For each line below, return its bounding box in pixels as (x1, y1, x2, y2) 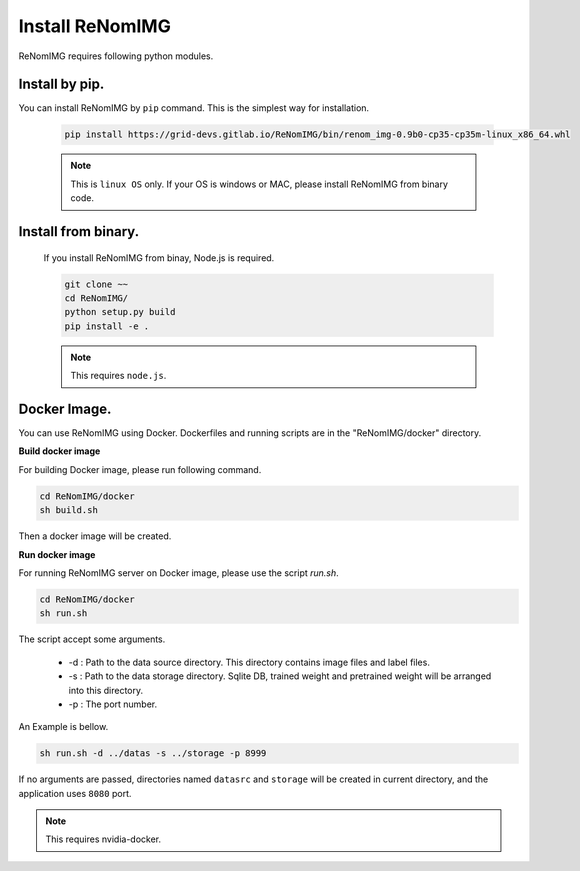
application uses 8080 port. (18, 787, 132, 799)
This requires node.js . (70, 370, 167, 382)
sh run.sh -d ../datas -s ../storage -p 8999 (39, 748, 267, 759)
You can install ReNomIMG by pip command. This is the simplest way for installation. (18, 102, 370, 114)
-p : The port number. (68, 698, 158, 710)
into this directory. (68, 684, 144, 696)
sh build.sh (39, 505, 99, 516)
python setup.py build (64, 306, 176, 318)
